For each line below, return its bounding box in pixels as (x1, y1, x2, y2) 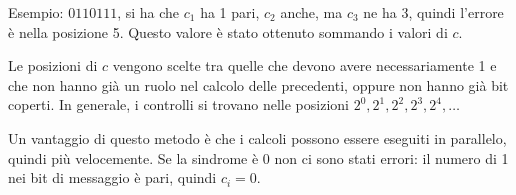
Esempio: (8, 2, 64, 22)
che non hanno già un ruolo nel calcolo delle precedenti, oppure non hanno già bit (8, 74, 509, 95)
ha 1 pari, (200, 2, 260, 22)
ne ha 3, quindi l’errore (363, 2, 504, 22)
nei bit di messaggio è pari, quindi (8, 167, 217, 188)
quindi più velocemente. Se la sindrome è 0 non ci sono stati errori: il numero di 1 (8, 147, 509, 168)
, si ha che (117, 2, 180, 22)
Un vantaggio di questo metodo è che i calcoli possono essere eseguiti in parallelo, (8, 127, 507, 148)
